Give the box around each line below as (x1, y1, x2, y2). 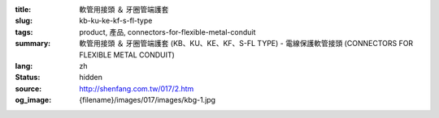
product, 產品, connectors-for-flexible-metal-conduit (79, 27, 256, 36)
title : (15, 5, 32, 14)
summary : (15, 39, 51, 48)
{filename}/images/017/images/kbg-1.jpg (79, 95, 215, 105)
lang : (15, 61, 33, 70)
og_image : (15, 95, 52, 105)
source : (15, 83, 42, 93)
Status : (15, 73, 41, 82)
